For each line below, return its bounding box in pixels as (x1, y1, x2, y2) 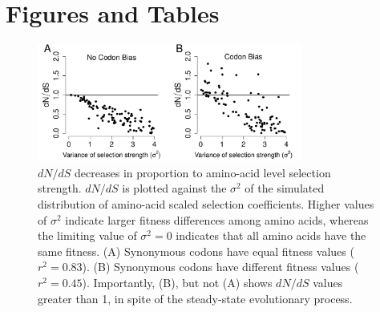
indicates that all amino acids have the (176, 227, 366, 244)
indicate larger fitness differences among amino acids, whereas (65, 211, 369, 228)
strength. (38, 180, 82, 197)
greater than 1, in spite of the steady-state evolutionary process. (38, 290, 353, 306)
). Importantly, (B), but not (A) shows (82, 274, 273, 290)
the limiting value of (38, 227, 137, 244)
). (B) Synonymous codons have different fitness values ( (82, 258, 359, 275)
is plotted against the (122, 180, 227, 197)
